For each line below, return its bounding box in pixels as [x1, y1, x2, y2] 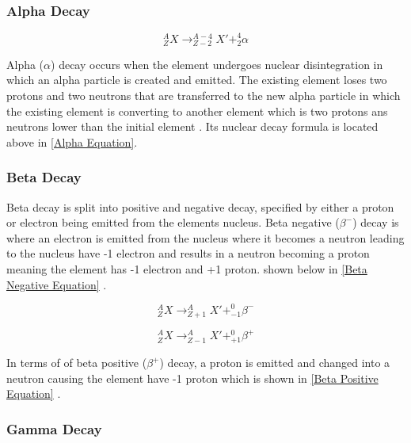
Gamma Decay [6, 418, 102, 438]
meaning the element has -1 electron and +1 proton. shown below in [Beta [6, 261, 367, 277]
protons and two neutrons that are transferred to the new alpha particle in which [6, 87, 401, 104]
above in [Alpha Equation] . [6, 133, 138, 150]
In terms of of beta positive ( [6, 354, 147, 371]
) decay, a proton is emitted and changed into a [159, 354, 390, 371]
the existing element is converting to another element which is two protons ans [6, 102, 388, 119]
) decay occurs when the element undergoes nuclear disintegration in [51, 55, 383, 72]
